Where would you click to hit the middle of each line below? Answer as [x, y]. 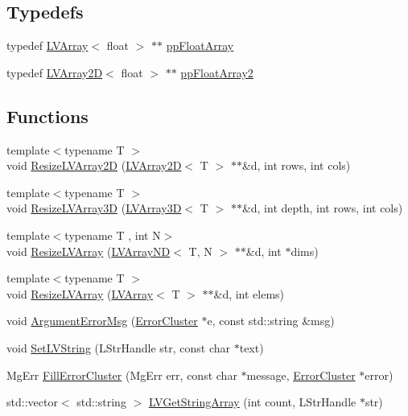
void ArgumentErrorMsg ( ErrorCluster [102, 321]
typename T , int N [113, 235]
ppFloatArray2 [217, 72]
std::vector [32, 402]
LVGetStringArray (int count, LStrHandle [252, 402]
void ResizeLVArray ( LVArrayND [89, 251]
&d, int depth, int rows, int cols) [322, 208]
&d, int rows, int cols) [296, 165]
